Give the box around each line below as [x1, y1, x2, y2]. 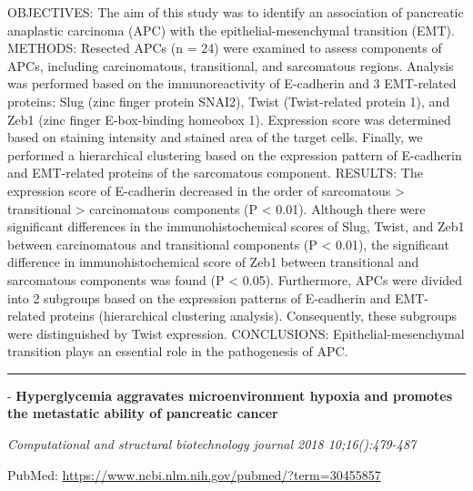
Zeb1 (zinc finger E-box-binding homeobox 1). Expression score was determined [7, 109, 451, 128]
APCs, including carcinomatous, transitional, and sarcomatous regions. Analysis [7, 56, 454, 75]
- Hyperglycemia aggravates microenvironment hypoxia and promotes [7, 385, 453, 404]
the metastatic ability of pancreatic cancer [7, 404, 278, 423]
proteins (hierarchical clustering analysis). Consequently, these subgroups [49, 306, 457, 325]
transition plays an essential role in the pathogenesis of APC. [7, 342, 348, 361]
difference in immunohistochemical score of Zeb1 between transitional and [7, 252, 419, 271]
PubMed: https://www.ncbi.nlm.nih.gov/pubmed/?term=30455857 [7, 465, 381, 484]
